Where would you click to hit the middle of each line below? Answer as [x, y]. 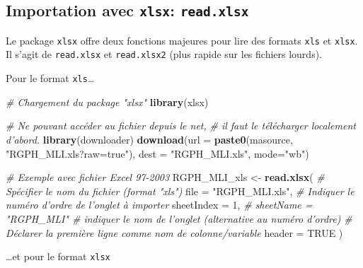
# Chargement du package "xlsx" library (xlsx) [107, 101]
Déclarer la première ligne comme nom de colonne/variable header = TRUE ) [174, 232]
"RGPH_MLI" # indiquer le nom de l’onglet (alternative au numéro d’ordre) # [179, 218]
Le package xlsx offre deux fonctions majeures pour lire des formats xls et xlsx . [182, 40]
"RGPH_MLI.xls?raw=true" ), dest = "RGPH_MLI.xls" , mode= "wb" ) [157, 153]
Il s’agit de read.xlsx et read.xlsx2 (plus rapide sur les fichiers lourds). [164, 54]
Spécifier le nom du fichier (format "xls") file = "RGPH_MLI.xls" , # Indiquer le [180, 191]
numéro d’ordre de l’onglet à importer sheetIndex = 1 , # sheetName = [159, 205]
